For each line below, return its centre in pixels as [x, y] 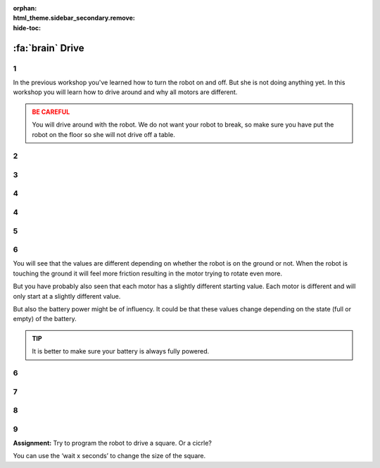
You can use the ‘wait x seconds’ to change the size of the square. [109, 456]
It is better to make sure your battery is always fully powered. [121, 351]
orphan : [25, 8]
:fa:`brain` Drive [49, 48]
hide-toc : [27, 27]
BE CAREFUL [51, 112]
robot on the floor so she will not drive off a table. [103, 134]
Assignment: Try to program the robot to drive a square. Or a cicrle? [113, 443]
